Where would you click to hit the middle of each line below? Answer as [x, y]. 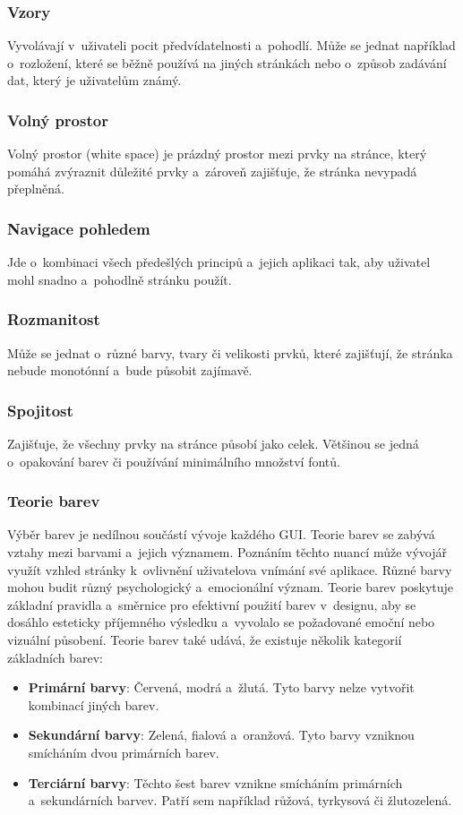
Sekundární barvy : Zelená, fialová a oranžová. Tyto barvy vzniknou [221, 735]
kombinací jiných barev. [94, 704]
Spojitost [40, 410]
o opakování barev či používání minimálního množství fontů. [174, 461]
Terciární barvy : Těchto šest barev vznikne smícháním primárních [215, 782]
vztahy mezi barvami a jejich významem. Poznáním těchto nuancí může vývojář [227, 552]
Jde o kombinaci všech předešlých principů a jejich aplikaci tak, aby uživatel [219, 262]
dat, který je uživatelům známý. [94, 80]
